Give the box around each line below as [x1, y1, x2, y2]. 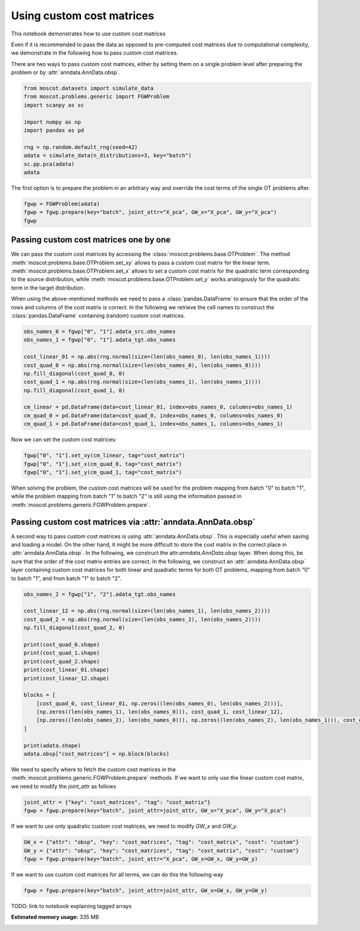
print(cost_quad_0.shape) [23, 641, 100, 648]
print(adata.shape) [23, 742, 81, 749]
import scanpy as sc [23, 102, 84, 108]
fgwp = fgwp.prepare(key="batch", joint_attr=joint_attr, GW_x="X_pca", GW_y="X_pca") [23, 807, 287, 814]
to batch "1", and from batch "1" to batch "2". [11, 574, 122, 582]
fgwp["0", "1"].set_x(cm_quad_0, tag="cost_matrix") [23, 460, 182, 467]
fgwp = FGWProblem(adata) [23, 200, 100, 207]
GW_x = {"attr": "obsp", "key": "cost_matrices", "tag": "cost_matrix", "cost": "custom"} [23, 839, 299, 846]
